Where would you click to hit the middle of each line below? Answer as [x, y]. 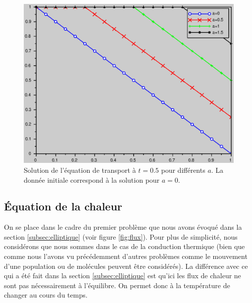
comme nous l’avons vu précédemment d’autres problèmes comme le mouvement [126, 256]
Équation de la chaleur [63, 206]
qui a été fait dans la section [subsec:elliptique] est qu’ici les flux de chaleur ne [123, 276]
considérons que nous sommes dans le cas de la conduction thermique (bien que [125, 246]
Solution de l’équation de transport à [80, 170]
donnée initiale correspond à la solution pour [92, 179]
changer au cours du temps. [46, 295]
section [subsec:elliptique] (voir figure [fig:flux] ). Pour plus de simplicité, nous [121, 236]
